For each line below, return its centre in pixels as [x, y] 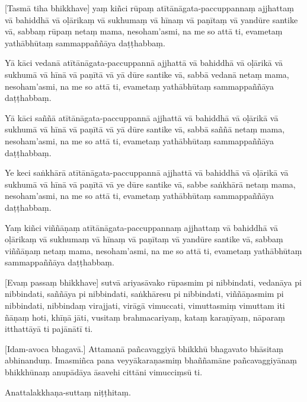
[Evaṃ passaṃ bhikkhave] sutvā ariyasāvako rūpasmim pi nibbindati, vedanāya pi [153, 282]
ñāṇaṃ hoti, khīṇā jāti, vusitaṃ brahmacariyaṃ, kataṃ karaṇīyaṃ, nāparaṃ [145, 317]
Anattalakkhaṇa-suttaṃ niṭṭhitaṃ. [68, 392]
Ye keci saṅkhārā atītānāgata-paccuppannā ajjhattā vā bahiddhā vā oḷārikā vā [147, 172]
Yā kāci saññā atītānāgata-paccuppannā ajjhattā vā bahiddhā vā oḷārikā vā [142, 117]
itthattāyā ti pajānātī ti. [49, 329]
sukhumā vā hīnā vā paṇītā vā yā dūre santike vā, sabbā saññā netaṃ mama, [145, 129]
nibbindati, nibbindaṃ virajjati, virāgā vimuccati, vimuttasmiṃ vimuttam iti [145, 306]
